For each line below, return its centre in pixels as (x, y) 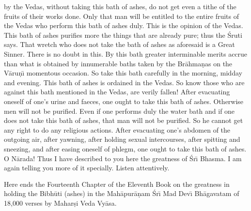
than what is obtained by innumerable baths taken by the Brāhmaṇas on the (118, 63)
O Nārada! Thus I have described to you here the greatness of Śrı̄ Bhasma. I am (123, 158)
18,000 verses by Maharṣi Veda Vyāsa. (60, 203)
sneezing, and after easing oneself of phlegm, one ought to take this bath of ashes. (125, 148)
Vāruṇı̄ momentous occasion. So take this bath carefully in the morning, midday (123, 73)
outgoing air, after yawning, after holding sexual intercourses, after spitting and (122, 139)
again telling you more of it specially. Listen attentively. (87, 168)
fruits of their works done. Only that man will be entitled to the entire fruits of (122, 16)
